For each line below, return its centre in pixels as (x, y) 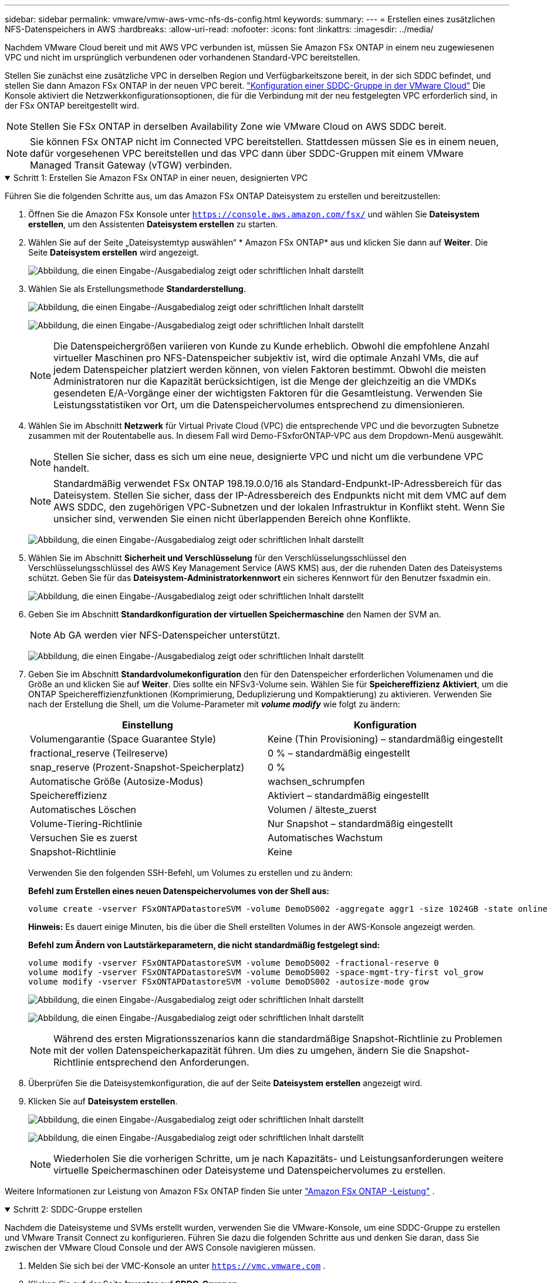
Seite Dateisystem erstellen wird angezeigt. (114, 252)
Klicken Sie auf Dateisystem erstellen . (103, 1101)
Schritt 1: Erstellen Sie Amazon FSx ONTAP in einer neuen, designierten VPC (161, 178)
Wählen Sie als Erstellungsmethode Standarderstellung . (137, 289)
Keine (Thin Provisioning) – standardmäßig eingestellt (385, 739)
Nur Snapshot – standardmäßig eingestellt (360, 824)
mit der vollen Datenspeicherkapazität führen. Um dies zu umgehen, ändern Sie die (237, 1050)
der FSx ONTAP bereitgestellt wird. (72, 105)
